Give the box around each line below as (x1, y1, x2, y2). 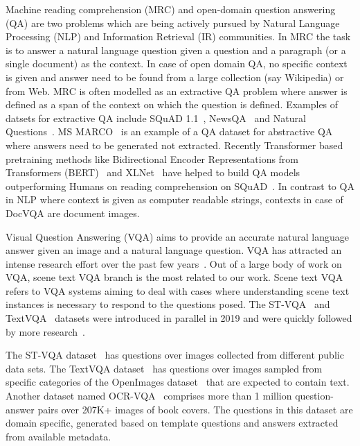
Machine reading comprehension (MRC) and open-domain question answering (6, 2, 336, 16)
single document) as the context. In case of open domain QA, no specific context (6, 56, 348, 71)
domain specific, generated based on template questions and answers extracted (6, 415, 339, 430)
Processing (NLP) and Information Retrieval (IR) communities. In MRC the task (6, 29, 351, 44)
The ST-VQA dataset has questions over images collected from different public (6, 348, 344, 362)
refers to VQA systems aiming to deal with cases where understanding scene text (6, 283, 350, 298)
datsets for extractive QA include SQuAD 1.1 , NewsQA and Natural (6, 110, 306, 125)
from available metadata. (6, 429, 111, 443)
